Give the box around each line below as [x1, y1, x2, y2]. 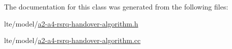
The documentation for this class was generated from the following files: [4, 1, 228, 11]
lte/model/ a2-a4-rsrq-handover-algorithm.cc [4, 35, 141, 45]
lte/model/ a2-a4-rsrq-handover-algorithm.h [4, 18, 138, 28]
